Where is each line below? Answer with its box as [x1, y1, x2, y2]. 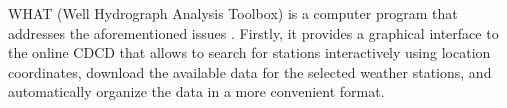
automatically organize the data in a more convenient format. [8, 81, 385, 102]
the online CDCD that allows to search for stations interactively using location [8, 42, 491, 63]
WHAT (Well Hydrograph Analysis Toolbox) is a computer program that [8, 3, 458, 23]
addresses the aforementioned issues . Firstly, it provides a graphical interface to [8, 22, 499, 43]
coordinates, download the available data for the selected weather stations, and [8, 61, 492, 82]
